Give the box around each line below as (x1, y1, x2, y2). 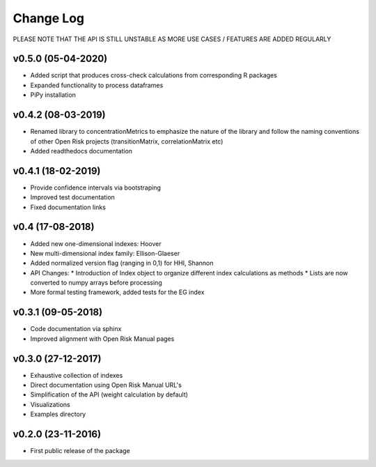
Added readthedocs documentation (30, 146, 132, 155)
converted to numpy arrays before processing (30, 279, 163, 287)
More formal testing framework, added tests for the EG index (30, 288, 205, 296)
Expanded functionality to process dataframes (30, 81, 164, 89)
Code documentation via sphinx (30, 325, 122, 333)
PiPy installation (30, 91, 76, 99)
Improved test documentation (30, 193, 115, 201)
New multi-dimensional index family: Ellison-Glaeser (30, 249, 180, 257)
